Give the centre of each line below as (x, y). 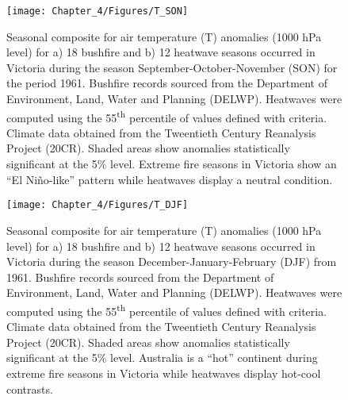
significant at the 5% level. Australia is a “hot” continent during (162, 358)
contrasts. (30, 388)
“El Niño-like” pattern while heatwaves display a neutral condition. (170, 179)
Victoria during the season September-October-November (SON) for (172, 67)
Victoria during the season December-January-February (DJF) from (172, 262)
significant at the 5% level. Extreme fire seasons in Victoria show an (172, 164)
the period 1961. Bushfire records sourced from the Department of (167, 83)
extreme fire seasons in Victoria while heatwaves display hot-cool (164, 373)
